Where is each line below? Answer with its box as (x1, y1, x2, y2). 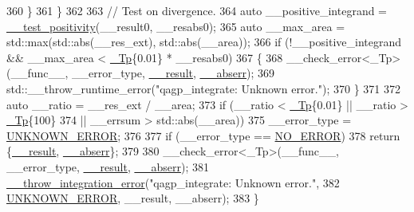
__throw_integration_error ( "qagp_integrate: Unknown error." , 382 (6, 174, 340, 190)
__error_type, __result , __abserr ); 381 (6, 158, 209, 175)
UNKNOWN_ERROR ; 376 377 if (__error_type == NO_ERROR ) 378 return (6, 127, 400, 143)
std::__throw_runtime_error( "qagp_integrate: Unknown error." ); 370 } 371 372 (6, 80, 400, 96)
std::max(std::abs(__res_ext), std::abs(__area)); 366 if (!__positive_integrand (6, 33, 401, 50)
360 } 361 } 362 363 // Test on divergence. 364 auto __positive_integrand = (6, 2, 388, 18)
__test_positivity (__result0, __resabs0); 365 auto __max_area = (6, 18, 345, 34)
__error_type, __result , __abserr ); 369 (72, 65, 275, 81)
